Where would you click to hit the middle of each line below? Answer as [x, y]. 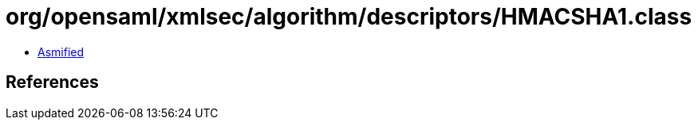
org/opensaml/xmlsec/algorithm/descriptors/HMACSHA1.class [349, 17]
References [52, 82]
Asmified [61, 52]
